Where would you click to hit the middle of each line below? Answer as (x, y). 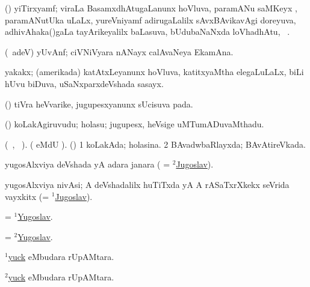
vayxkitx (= (27, 196)
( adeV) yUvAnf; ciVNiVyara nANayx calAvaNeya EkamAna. (119, 51)
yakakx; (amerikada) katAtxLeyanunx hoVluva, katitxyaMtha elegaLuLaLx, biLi (154, 72)
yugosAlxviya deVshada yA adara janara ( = (88, 164)
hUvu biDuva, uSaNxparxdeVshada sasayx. (84, 83)
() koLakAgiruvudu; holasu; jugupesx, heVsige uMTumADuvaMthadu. (135, 124)
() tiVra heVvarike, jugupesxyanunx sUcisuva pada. (99, 104)
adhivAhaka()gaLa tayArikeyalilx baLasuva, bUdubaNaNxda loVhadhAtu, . (147, 32)
